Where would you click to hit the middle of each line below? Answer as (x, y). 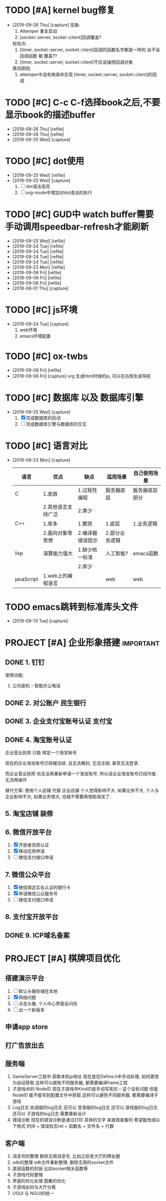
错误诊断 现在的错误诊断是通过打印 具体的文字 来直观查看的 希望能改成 (84, 1120)
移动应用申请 (32, 851)
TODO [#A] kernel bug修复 (60, 10)
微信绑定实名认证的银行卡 (44, 888)
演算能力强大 (58, 553)
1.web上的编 (58, 576)
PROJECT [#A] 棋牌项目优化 (63, 959)
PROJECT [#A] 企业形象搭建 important (82, 642)
